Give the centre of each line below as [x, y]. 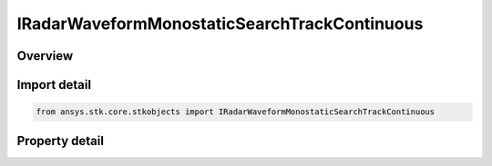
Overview [45, 56]
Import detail [54, 85]
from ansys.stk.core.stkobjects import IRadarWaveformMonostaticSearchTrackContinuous [236, 112]
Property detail [61, 141]
